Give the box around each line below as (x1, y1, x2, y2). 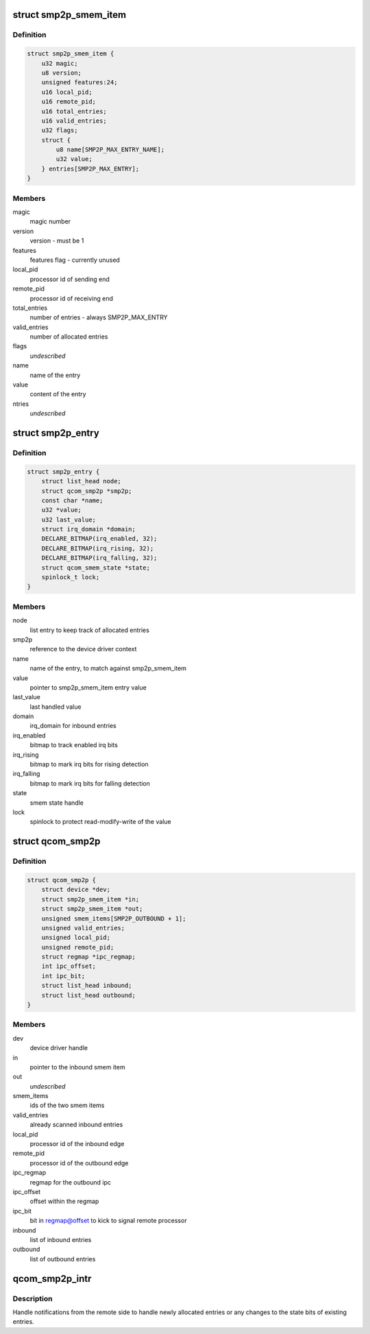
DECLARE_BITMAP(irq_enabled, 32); (41, 535, 158, 543)
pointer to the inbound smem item (29, 1063, 126, 1071)
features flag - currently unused (29, 256, 120, 264)
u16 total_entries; (41, 107, 108, 115)
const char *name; (41, 496, 103, 504)
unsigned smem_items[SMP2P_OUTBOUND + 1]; (41, 914, 186, 922)
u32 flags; (41, 127, 78, 134)
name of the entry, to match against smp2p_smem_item (29, 664, 187, 672)
